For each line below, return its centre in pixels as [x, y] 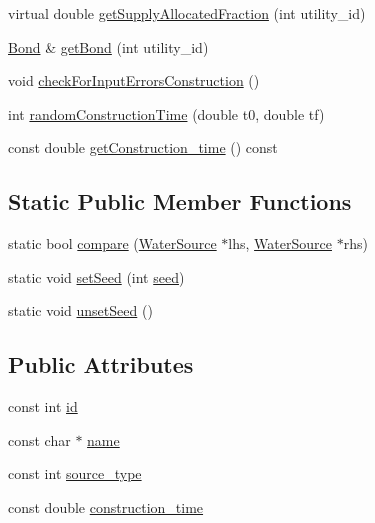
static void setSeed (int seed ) [96, 276]
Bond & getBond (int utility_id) [108, 46]
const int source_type [75, 473]
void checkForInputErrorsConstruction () [134, 80]
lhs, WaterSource [280, 243]
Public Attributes [101, 364]
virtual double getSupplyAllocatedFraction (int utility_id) [187, 13]
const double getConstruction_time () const [143, 147]
